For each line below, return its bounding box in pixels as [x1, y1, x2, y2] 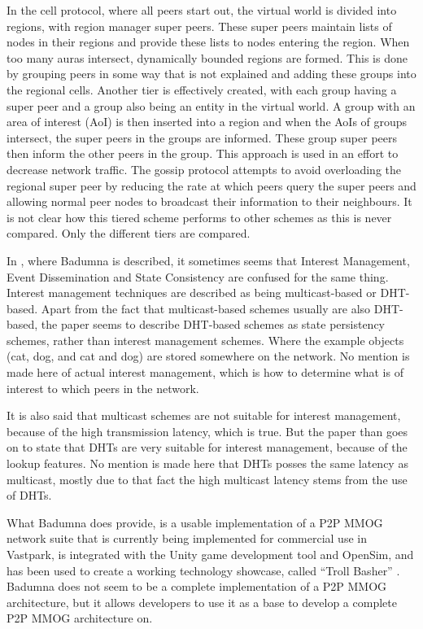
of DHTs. [7, 487, 52, 504]
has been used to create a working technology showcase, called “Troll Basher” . [7, 561, 400, 579]
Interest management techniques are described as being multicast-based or [7, 284, 377, 301]
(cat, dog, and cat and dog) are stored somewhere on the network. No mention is [7, 347, 410, 365]
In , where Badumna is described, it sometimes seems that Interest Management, [7, 251, 410, 269]
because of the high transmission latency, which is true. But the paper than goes [7, 422, 408, 439]
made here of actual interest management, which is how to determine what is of [7, 364, 403, 381]
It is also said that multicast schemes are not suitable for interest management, [7, 407, 401, 424]
